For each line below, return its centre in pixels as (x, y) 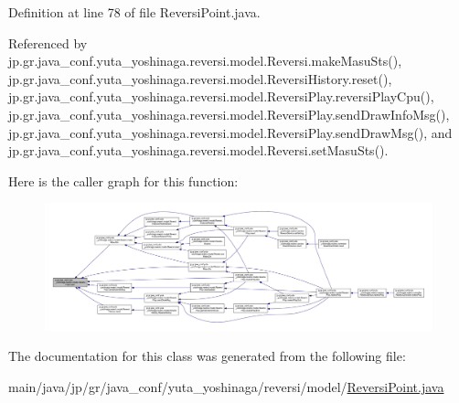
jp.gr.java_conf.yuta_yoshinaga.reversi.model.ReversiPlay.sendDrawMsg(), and (230, 132)
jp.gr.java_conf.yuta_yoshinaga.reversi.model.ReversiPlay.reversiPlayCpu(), (221, 96)
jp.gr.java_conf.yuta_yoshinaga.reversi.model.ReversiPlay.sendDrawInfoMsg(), (229, 114)
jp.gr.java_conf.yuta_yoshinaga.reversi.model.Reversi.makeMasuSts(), (205, 61)
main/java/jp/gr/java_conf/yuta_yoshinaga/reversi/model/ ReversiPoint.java (226, 387)
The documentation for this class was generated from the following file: (207, 356)
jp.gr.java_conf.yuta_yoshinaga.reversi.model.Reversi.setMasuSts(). (198, 150)
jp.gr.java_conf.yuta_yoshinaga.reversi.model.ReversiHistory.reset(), (200, 78)
